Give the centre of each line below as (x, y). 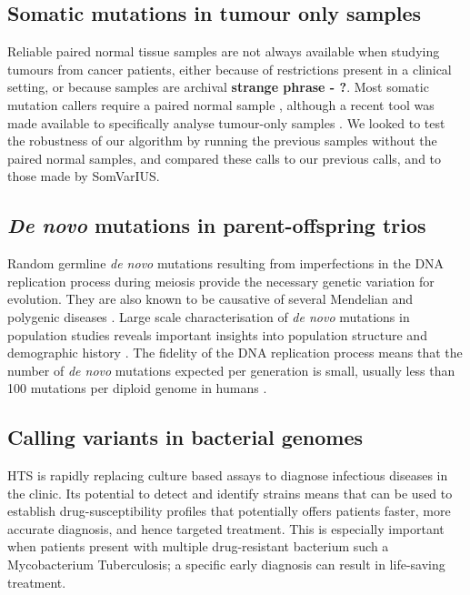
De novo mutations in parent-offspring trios (217, 225)
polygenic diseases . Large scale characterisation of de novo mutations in (209, 316)
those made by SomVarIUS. (84, 176)
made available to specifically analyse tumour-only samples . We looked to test (226, 122)
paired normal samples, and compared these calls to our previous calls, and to (225, 158)
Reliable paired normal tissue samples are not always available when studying (224, 51)
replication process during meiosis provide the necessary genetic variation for (221, 281)
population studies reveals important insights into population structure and (217, 334)
